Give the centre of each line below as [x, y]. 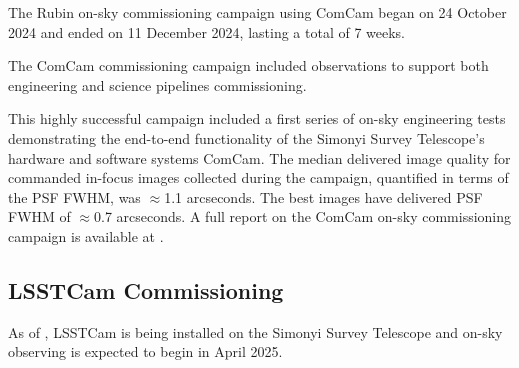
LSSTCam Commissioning [146, 289]
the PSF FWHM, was [74, 196]
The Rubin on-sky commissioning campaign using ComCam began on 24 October [257, 12]
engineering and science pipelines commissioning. [157, 84]
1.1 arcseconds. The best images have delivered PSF [323, 196]
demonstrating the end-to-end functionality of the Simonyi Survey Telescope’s [246, 137]
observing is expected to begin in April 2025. [145, 351]
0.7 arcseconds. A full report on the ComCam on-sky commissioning [303, 216]
